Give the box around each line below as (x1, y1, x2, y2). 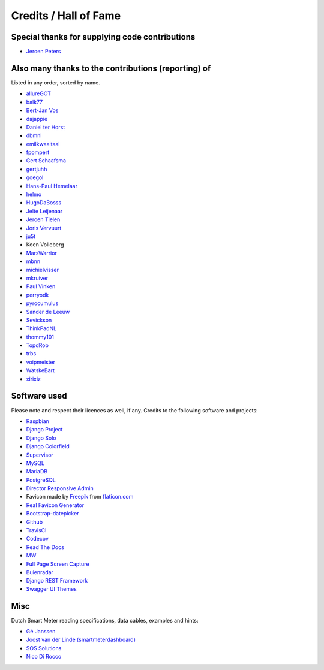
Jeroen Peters (26, 48, 61, 55)
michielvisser (26, 266, 59, 273)
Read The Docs (26, 543, 64, 551)
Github (26, 518, 43, 526)
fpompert (26, 149, 50, 156)
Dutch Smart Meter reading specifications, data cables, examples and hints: (11, 617, 199, 624)
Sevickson (26, 316, 52, 324)
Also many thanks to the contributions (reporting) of (11, 63, 211, 73)
